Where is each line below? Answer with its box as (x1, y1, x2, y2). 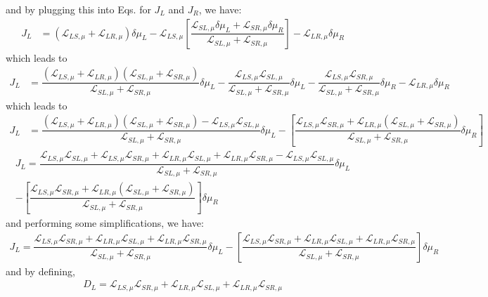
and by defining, (6, 263, 75, 278)
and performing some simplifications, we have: (6, 216, 204, 230)
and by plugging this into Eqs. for (6, 2, 151, 16)
